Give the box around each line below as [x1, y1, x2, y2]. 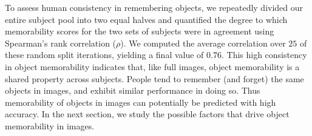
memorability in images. [5, 119, 95, 132]
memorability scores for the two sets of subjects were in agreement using [5, 25, 274, 37]
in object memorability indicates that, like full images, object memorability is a [5, 60, 300, 73]
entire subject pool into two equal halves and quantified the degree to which [5, 13, 288, 25]
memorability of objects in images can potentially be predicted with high [5, 96, 276, 108]
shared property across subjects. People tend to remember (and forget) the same [5, 72, 304, 85]
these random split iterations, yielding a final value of [5, 48, 204, 61]
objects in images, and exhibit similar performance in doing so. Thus [5, 84, 260, 97]
